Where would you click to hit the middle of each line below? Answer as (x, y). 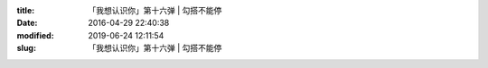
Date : (27, 23)
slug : (26, 48)
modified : (35, 35)
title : (26, 10)
